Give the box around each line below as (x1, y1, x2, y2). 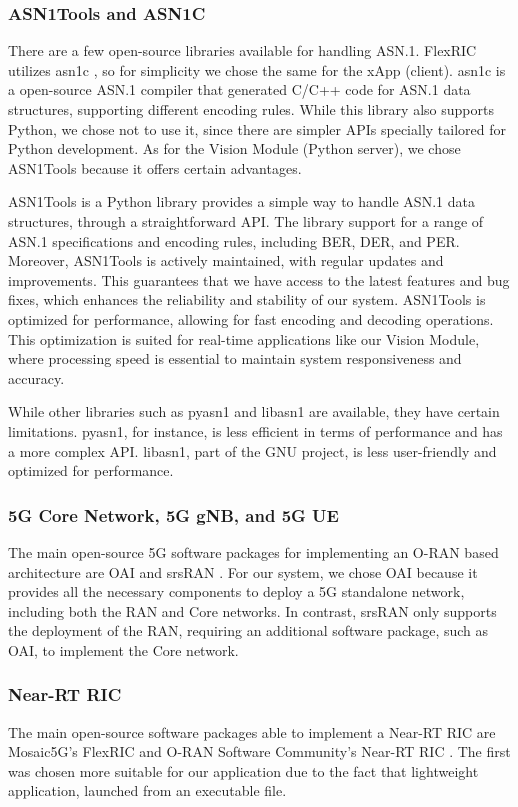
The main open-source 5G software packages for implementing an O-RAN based (8, 541, 499, 562)
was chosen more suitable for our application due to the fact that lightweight (8, 760, 479, 781)
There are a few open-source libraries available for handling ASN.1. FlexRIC (8, 40, 477, 61)
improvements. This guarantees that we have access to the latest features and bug (8, 269, 510, 290)
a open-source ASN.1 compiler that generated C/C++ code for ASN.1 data (8, 79, 471, 100)
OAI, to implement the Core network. (8, 639, 239, 660)
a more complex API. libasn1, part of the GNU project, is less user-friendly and (8, 440, 497, 461)
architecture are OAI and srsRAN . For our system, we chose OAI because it (8, 561, 478, 582)
